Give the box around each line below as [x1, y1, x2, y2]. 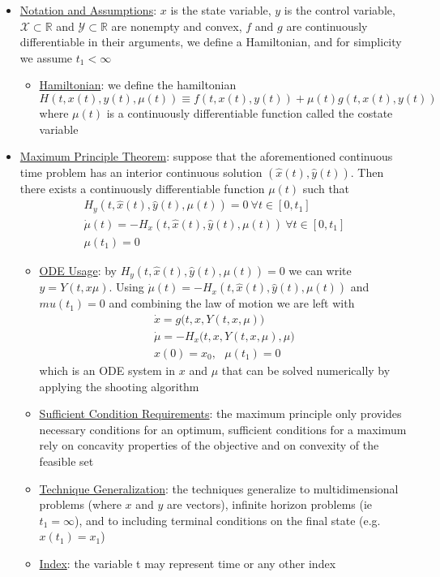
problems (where [39, 496, 122, 513]
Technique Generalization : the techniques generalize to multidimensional [39, 480, 399, 497]
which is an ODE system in [39, 362, 176, 379]
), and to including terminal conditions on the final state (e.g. [75, 511, 381, 528]
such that [302, 179, 350, 196]
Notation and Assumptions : [19, 2, 157, 18]
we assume [19, 49, 73, 66]
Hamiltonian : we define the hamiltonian [39, 76, 237, 93]
